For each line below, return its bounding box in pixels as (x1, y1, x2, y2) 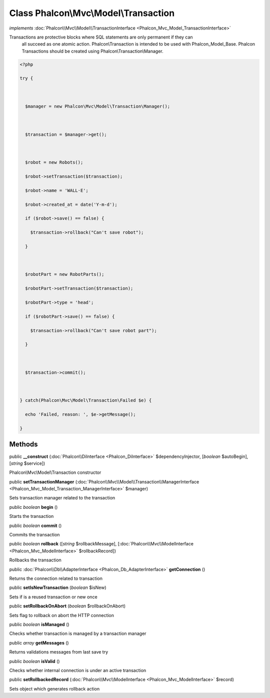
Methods (9, 440, 38, 449)
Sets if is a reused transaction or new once (9, 593, 97, 600)
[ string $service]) (9, 460, 45, 466)
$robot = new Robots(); (25, 160, 83, 165)
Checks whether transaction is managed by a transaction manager (9, 630, 146, 636)
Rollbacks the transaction (9, 557, 62, 563)
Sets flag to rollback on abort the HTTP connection (9, 612, 114, 618)
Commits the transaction (9, 532, 60, 538)
